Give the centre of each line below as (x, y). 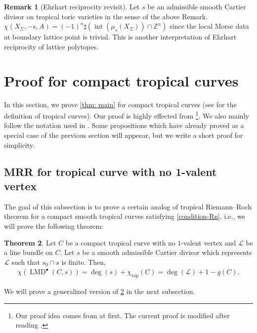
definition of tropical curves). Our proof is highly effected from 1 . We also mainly (127, 115)
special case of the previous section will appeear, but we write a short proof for (124, 135)
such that (26, 262)
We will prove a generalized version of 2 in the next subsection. (100, 291)
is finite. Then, (84, 262)
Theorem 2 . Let (30, 242)
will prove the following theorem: (54, 226)
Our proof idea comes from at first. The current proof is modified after (123, 315)
